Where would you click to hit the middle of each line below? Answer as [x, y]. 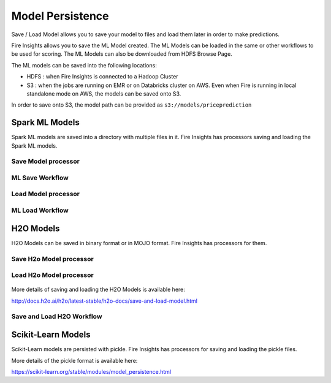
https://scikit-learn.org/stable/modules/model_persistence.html [91, 371]
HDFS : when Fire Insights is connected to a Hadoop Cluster [102, 77]
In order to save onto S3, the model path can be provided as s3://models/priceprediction [131, 105]
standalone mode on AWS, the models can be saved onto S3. [104, 93]
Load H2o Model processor [53, 275]
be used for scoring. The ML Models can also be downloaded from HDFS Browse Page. [122, 54]
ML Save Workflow [40, 178]
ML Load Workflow [40, 210]
